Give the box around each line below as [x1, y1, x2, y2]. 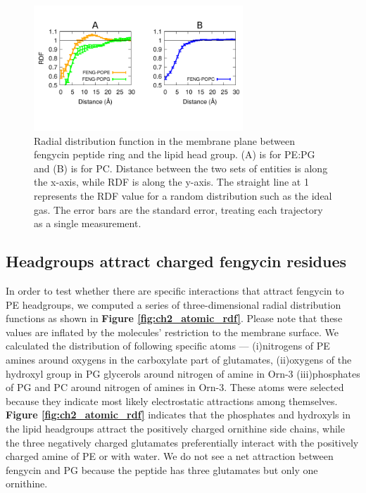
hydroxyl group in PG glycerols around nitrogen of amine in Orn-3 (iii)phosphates [6, 366, 360, 380]
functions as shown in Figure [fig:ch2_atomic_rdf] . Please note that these [6, 311, 343, 326]
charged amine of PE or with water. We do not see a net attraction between [6, 449, 334, 463]
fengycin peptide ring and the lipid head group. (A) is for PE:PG [34, 147, 315, 162]
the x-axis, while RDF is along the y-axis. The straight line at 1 [34, 174, 309, 189]
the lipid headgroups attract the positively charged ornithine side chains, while [6, 421, 345, 435]
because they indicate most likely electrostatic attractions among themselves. [6, 393, 338, 408]
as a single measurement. [34, 216, 141, 231]
